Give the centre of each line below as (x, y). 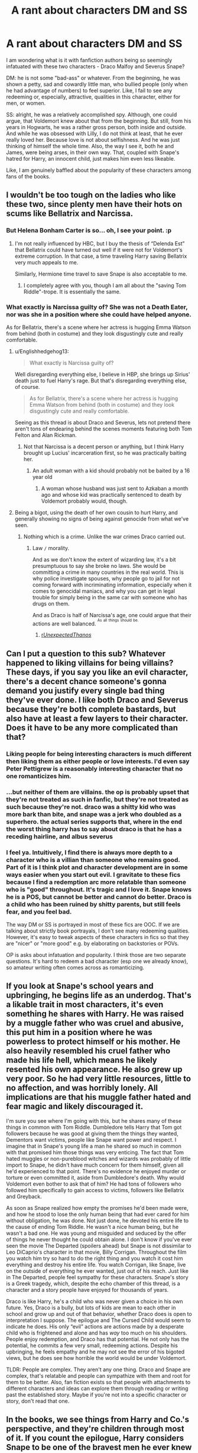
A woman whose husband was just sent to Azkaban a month (115, 488)
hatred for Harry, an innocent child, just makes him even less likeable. (91, 158)
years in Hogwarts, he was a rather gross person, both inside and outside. (96, 127)
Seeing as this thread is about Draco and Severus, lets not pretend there (103, 422)
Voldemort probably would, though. (84, 501)
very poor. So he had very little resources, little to (98, 1079)
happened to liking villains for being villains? (90, 662)
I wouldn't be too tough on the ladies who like (91, 195)
